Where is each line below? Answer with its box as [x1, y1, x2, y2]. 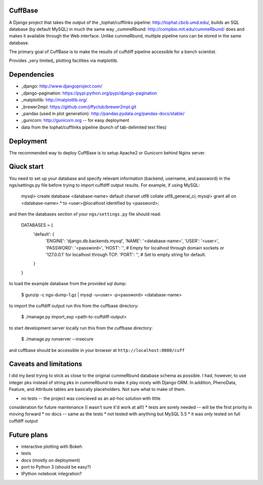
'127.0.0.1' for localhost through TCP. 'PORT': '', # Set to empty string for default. [45, 252, 207, 258]
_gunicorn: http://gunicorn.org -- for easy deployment [21, 117, 130, 123]
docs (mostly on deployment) [21, 457, 80, 463]
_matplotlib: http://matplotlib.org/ [21, 97, 88, 103]
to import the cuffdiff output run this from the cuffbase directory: [9, 303, 139, 309]
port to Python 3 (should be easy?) [21, 464, 91, 470]
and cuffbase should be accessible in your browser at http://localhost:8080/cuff [9, 347, 185, 353]
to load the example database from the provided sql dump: [9, 281, 127, 287]
